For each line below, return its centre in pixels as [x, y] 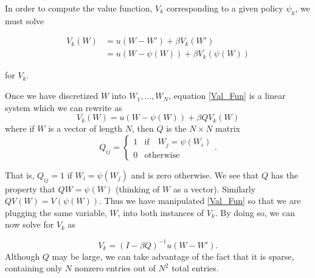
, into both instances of [161, 212]
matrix [228, 128]
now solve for [29, 224]
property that [30, 188]
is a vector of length [85, 128]
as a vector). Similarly [214, 188]
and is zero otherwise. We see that [195, 175]
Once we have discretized [52, 96]
